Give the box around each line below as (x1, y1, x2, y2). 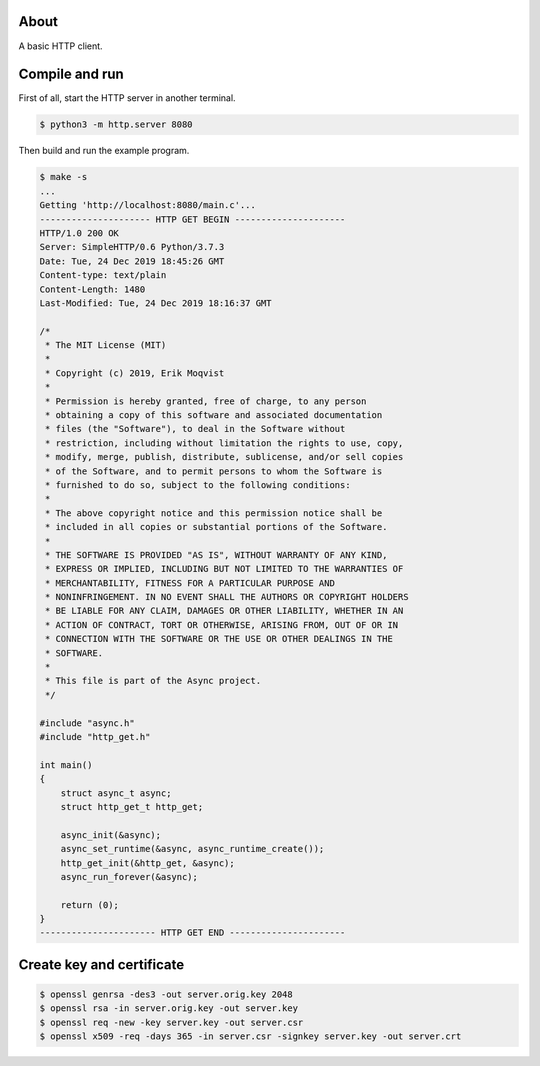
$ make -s (39, 171, 88, 183)
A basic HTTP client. (18, 40, 104, 52)
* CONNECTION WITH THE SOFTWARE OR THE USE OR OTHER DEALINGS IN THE (45, 633, 394, 645)
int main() (39, 759, 93, 770)
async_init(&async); (60, 829, 162, 840)
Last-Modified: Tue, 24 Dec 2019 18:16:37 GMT (39, 297, 272, 309)
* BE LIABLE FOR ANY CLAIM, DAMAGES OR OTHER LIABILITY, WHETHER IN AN (45, 605, 404, 617)
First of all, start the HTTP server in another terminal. (18, 92, 236, 104)
